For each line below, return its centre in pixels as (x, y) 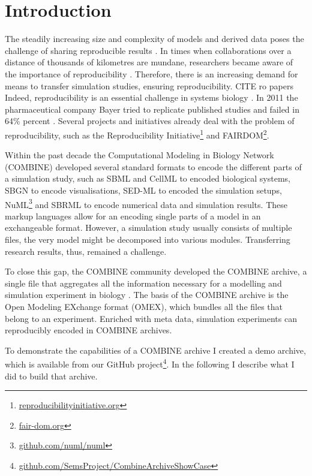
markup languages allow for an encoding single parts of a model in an (133, 216)
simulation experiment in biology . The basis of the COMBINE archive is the (147, 295)
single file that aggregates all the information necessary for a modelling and (143, 283)
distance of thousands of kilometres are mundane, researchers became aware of (149, 62)
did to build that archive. (51, 376)
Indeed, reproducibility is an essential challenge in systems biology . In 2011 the (151, 97)
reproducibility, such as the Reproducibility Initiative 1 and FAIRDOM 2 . (137, 134)
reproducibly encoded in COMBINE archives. (88, 330)
